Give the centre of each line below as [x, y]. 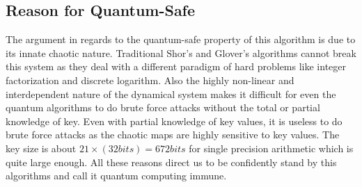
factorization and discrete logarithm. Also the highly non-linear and [150, 80]
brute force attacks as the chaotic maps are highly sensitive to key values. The [173, 135]
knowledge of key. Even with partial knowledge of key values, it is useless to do [174, 121]
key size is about [41, 148]
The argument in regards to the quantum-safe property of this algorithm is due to [181, 39]
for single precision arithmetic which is [271, 148]
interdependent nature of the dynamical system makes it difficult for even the [171, 93]
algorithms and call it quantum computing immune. [116, 176]
